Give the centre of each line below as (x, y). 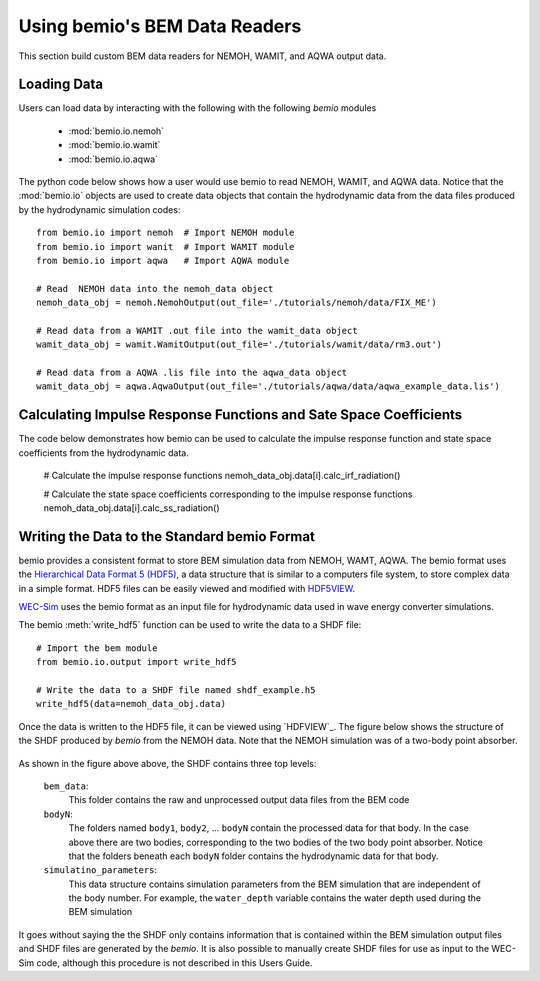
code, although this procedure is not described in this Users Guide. (174, 962)
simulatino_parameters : (100, 870)
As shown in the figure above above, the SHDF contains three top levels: (167, 763)
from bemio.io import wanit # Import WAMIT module (165, 246)
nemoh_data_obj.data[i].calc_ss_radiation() (131, 507)
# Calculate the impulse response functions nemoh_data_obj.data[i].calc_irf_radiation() (222, 476)
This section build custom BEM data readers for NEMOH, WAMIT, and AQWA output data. (202, 56)
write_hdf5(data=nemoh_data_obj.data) (131, 704)
